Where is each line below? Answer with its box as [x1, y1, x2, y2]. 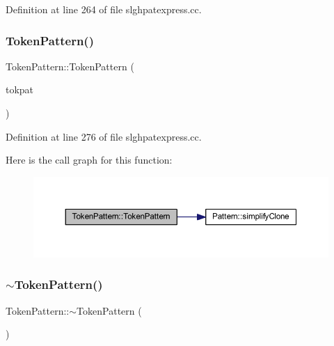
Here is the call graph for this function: [6, 152, 173, 167]
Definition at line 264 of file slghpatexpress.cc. [6, 2, 202, 16]
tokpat [6, 82, 34, 97]
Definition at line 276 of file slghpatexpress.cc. [6, 129, 202, 143]
